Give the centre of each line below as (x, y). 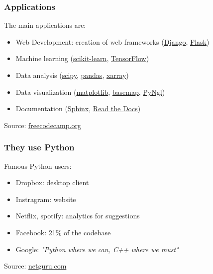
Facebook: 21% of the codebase (63, 232)
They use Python (39, 147)
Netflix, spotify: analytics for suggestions (78, 216)
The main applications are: (45, 25)
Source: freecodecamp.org (43, 125)
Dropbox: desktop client (52, 182)
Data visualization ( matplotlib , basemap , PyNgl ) (90, 92)
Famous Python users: (38, 166)
